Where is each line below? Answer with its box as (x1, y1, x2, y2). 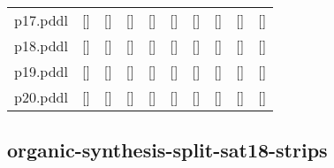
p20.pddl (14, 87, 68, 107)
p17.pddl (14, 10, 68, 30)
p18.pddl (14, 35, 68, 56)
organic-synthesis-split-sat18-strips (7, 136, 328, 164)
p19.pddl (14, 61, 68, 81)
